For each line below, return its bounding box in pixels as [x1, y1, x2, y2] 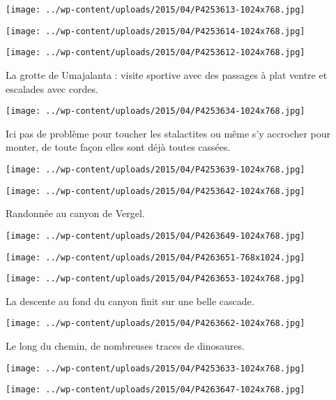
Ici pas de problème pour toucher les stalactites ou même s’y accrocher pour [6, 126, 331, 140]
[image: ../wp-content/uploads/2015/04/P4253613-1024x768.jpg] [6, 5, 305, 15]
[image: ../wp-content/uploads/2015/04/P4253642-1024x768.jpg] [6, 186, 305, 196]
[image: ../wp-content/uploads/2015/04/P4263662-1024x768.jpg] [6, 318, 305, 329]
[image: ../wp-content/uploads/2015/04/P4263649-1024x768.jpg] [6, 230, 305, 241]
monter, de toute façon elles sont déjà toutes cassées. [6, 140, 231, 154]
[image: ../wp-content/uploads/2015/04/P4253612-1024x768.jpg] [6, 47, 305, 58]
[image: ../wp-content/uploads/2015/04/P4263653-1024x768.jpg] [6, 274, 305, 284]
